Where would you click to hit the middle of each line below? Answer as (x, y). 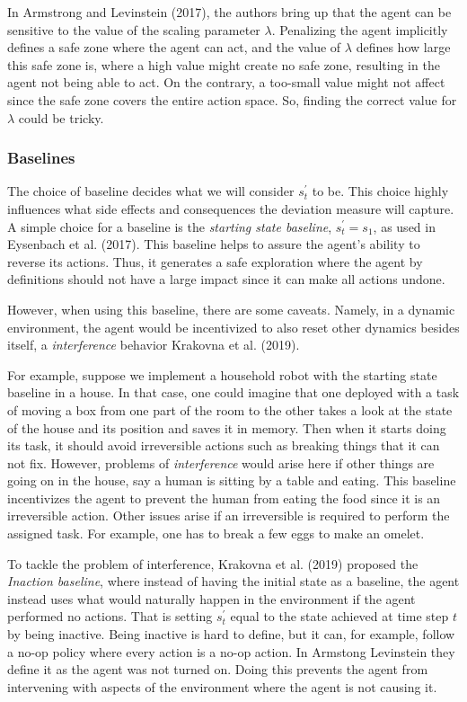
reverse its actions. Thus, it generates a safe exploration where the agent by (215, 261)
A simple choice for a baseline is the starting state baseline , (170, 226)
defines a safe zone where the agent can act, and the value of (174, 47)
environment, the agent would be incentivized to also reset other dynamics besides (233, 327)
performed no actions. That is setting (110, 616)
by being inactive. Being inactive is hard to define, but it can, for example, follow (231, 634)
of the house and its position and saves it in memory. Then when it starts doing (227, 427)
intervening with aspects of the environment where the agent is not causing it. (222, 686)
